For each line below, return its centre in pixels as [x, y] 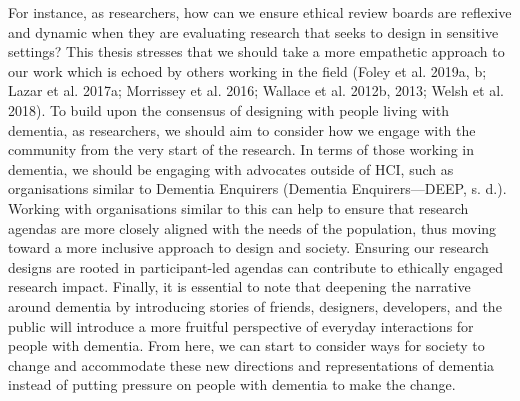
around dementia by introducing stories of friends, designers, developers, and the [255, 305]
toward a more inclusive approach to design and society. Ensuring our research [248, 247]
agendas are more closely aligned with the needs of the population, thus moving [252, 227]
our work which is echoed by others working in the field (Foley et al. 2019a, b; [247, 70]
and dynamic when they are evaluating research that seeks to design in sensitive [253, 31]
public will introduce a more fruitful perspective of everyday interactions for [241, 325]
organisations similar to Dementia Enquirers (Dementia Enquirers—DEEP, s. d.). [257, 188]
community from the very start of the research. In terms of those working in [241, 149]
